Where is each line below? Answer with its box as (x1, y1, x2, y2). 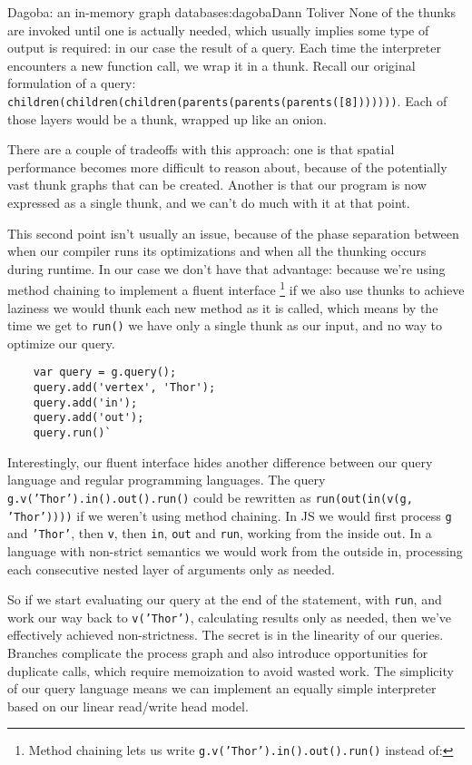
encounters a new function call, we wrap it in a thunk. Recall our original (7, 55, 416, 74)
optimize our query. (7, 333, 115, 352)
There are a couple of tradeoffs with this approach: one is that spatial (7, 140, 395, 159)
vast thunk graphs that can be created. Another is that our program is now (7, 175, 427, 194)
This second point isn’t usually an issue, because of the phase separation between (7, 223, 459, 242)
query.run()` (33, 427, 112, 440)
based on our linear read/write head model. (7, 696, 249, 715)
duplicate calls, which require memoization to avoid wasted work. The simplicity (7, 661, 454, 680)
